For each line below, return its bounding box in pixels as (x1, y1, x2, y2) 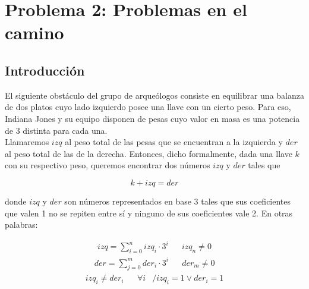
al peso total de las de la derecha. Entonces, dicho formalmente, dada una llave (5, 147, 292, 159)
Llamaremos (5, 136, 49, 148)
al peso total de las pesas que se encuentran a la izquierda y (65, 136, 283, 148)
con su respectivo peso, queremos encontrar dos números (5, 159, 210, 171)
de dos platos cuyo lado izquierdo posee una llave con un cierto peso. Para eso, (5, 100, 291, 113)
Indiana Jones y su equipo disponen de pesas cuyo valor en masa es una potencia (5, 112, 300, 124)
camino (5, 20, 64, 45)
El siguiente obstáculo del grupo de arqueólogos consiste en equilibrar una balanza (5, 89, 304, 101)
